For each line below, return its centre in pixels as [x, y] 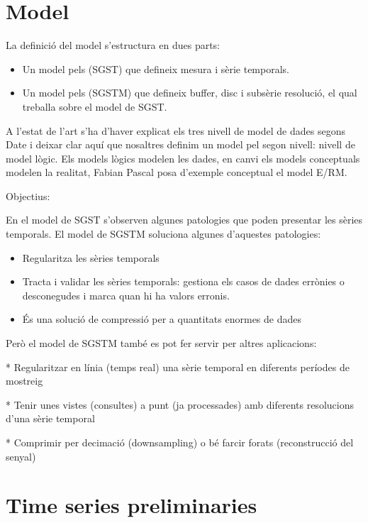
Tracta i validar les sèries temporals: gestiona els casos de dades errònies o [183, 281]
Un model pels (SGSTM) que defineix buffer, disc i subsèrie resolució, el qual [190, 93]
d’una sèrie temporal [50, 418]
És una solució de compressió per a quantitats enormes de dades [162, 319]
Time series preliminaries [132, 505]
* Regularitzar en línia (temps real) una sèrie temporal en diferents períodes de [178, 367]
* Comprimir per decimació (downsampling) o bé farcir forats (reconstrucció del [180, 442]
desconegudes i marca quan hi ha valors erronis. [126, 295]
